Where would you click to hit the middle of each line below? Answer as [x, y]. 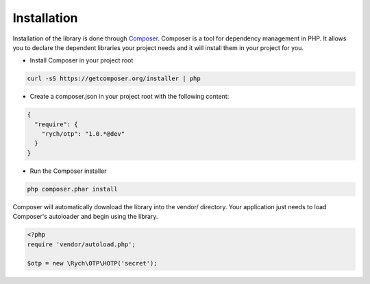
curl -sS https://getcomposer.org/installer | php [114, 79]
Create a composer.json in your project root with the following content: [129, 97]
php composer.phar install [72, 189]
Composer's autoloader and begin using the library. [85, 217]
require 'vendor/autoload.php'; [82, 244]
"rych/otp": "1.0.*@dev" [83, 134]
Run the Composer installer [68, 171]
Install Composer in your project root [82, 60]
